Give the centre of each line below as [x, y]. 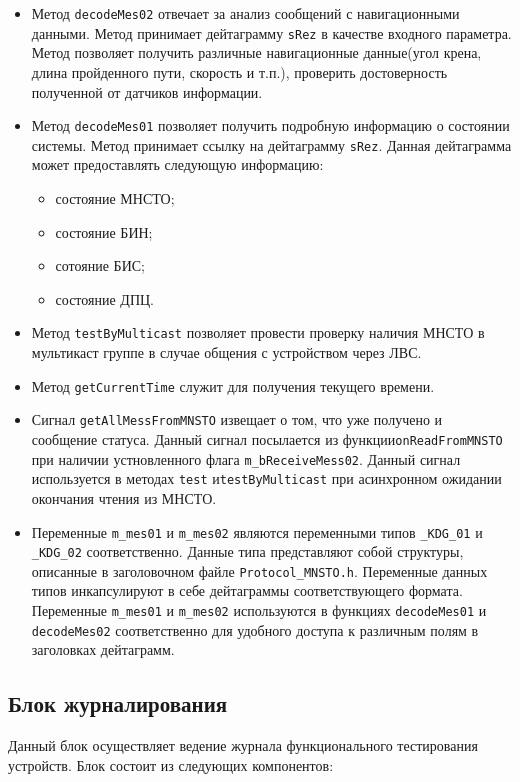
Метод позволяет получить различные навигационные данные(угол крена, [256, 52]
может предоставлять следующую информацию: [177, 164]
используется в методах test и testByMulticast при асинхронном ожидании [266, 478]
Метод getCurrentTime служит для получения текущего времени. [233, 385]
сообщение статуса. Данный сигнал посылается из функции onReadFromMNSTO [267, 438]
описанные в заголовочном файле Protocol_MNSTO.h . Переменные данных [259, 570]
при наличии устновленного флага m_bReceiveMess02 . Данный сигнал [246, 458]
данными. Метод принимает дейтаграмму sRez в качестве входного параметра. [271, 32]
